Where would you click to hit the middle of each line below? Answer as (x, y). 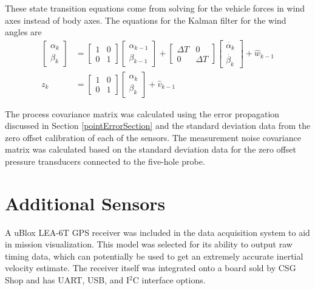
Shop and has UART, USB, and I (67, 280)
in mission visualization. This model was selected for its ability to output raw (149, 244)
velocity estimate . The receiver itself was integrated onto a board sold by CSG (151, 268)
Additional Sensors (85, 203)
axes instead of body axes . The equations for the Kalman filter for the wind (146, 20)
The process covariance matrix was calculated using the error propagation (142, 113)
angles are (23, 32)
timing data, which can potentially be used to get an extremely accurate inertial (154, 256)
